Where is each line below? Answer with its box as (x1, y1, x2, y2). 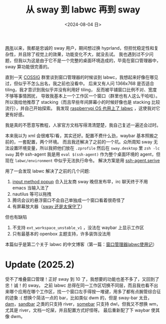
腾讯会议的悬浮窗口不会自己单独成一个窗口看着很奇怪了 (12, 197, 125, 203)
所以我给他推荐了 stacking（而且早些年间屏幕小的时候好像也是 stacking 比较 (5, 99, 161, 105)
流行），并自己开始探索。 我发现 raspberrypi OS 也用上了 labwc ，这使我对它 (5, 105, 161, 111)
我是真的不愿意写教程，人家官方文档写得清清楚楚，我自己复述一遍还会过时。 (5, 122, 161, 128)
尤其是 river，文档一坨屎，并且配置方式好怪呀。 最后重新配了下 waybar (5, 307, 150, 313)
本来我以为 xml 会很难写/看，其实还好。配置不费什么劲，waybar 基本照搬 (5, 132, 154, 139)
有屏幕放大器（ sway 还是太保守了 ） (12, 203, 85, 209)
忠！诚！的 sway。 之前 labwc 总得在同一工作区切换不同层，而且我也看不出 (5, 282, 158, 288)
